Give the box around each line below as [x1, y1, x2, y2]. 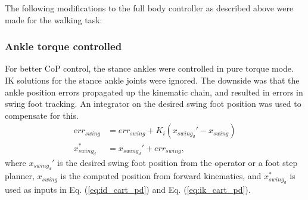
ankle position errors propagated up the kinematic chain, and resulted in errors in [5, 85, 303, 98]
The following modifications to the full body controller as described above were [5, 2, 294, 14]
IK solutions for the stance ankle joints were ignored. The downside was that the [5, 74, 300, 86]
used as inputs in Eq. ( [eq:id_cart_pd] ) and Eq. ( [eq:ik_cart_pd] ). [5, 183, 251, 195]
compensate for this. [5, 109, 79, 121]
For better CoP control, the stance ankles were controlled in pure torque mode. [5, 62, 294, 75]
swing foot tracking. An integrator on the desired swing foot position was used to [5, 97, 301, 110]
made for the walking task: [5, 13, 102, 26]
